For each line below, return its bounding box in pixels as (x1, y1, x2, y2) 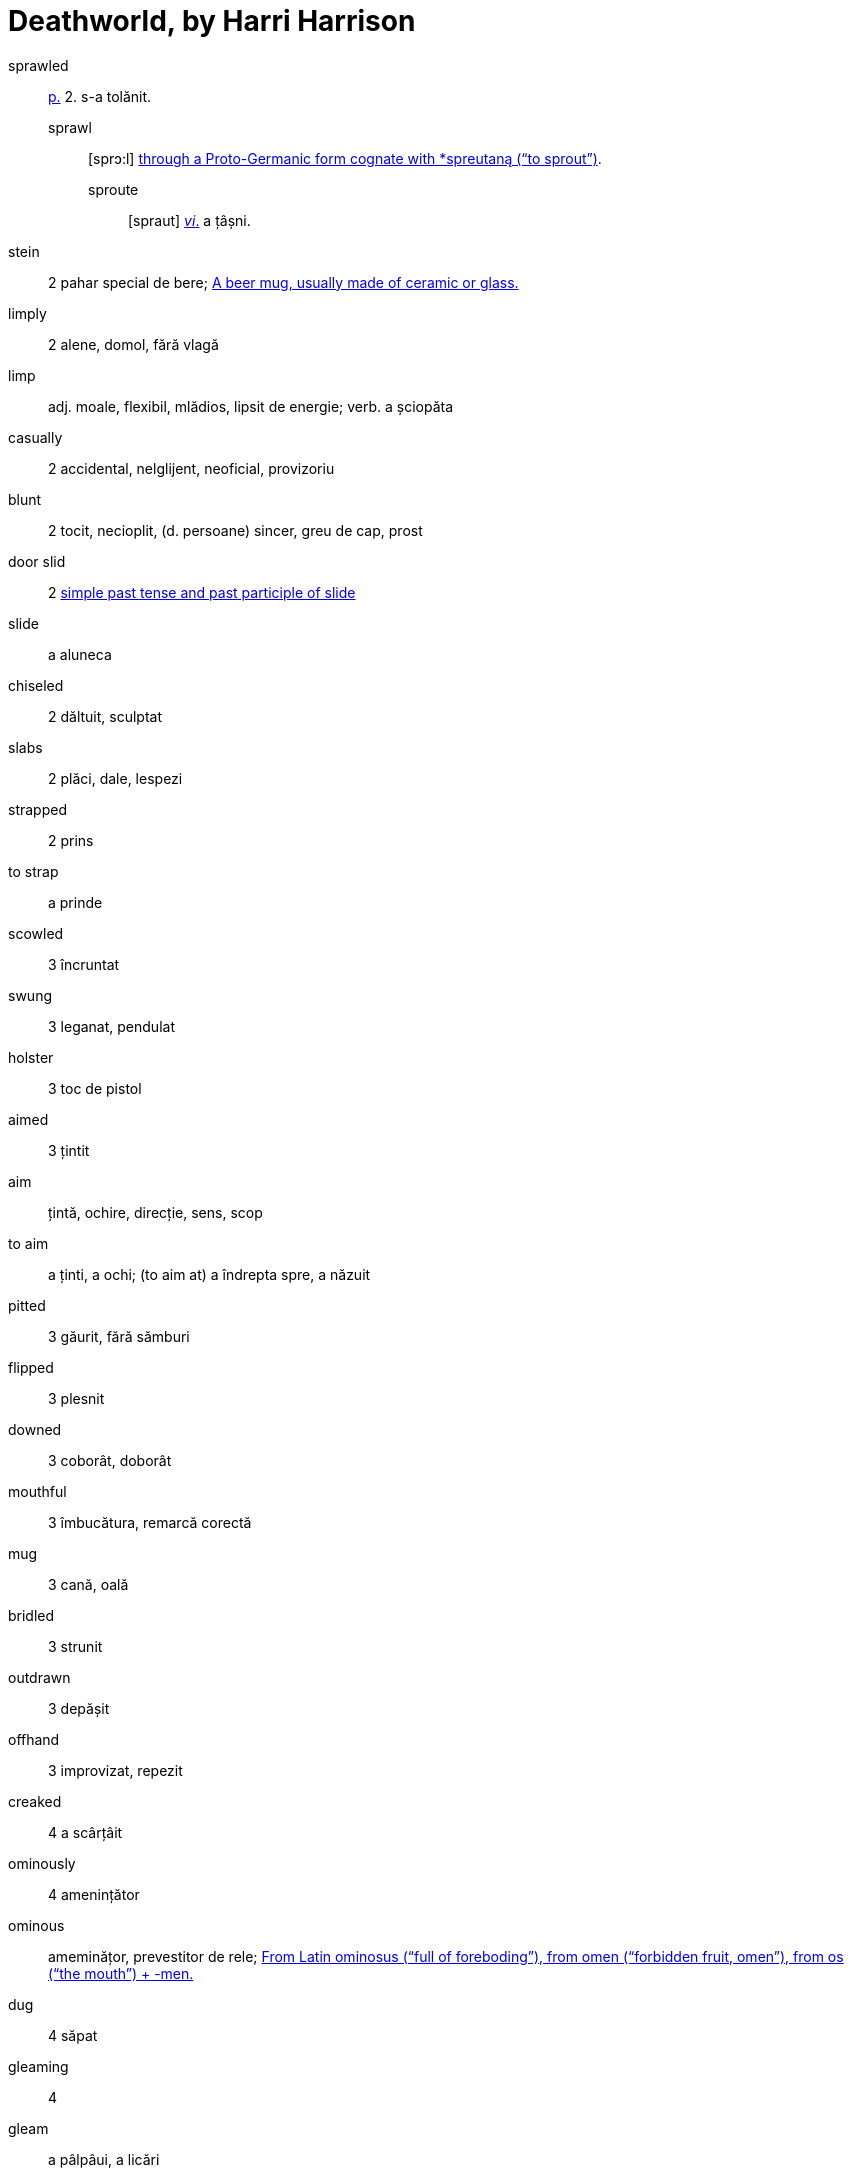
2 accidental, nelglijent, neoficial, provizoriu (48, 459, 335, 477)
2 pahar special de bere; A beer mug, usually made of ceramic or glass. (48, 273, 519, 291)
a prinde (48, 893, 103, 911)
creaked (8, 1792, 62, 1810)
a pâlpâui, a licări (48, 2150, 160, 2168)
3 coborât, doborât (48, 1451, 172, 1469)
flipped (8, 1358, 54, 1376)
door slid (8, 552, 66, 570)
